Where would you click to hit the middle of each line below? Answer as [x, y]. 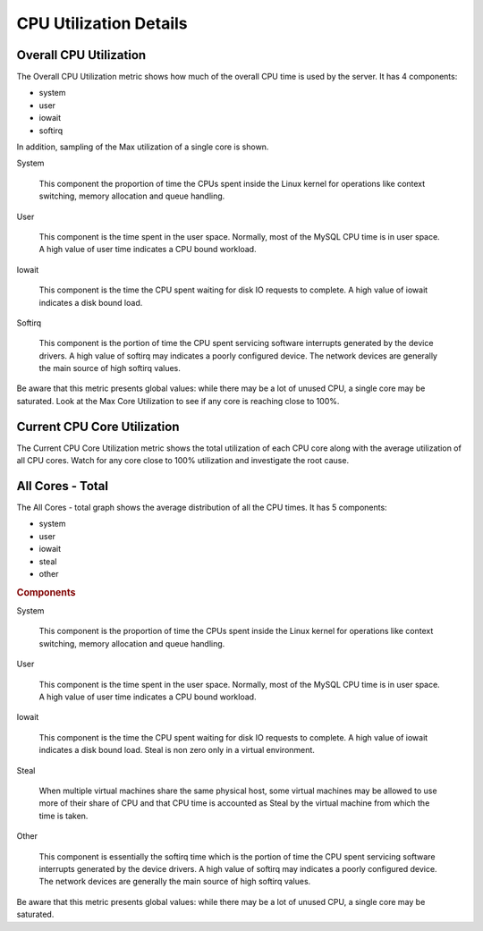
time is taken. [64, 816]
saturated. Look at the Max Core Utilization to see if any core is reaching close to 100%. [178, 401]
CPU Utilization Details [102, 23]
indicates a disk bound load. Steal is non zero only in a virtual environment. [177, 750]
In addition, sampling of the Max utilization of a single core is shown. [143, 147]
